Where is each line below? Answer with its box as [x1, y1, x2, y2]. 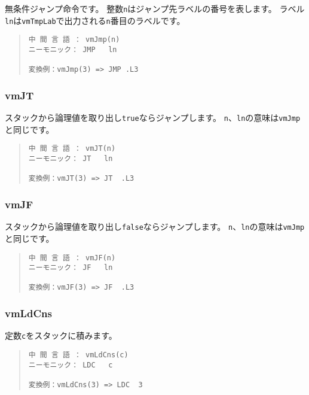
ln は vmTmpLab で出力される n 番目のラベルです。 [5, 14, 185, 26]
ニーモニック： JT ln [28, 154, 113, 163]
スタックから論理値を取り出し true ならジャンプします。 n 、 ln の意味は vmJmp [5, 111, 301, 124]
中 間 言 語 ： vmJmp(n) [28, 35, 120, 44]
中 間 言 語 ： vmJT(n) [28, 144, 116, 153]
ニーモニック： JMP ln [28, 45, 117, 54]
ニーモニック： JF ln [28, 263, 113, 272]
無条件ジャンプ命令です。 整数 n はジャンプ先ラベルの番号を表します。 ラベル [5, 2, 305, 14]
